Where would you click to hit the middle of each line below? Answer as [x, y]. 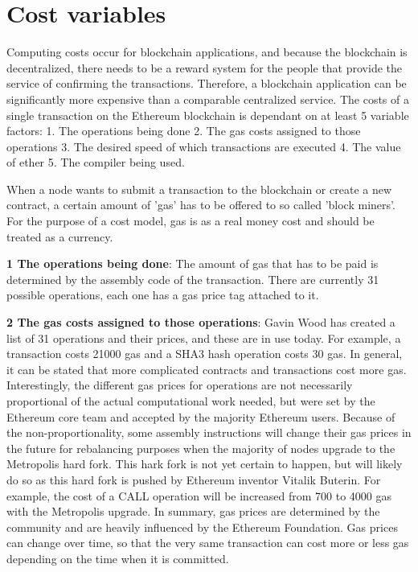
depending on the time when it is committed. [118, 558]
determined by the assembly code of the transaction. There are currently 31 [193, 279]
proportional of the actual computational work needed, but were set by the [191, 401]
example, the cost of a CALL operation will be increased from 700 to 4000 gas [199, 495]
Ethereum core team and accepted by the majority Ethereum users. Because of [201, 416]
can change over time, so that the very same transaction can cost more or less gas [208, 543]
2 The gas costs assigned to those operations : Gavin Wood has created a [201, 322]
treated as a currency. [60, 236]
